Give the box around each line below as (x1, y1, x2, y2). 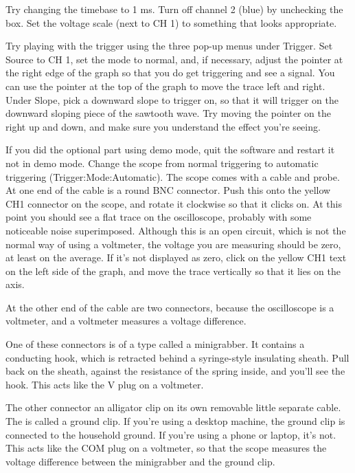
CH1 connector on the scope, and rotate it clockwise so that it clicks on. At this (5, 196, 343, 210)
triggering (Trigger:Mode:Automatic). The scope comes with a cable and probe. (5, 169, 340, 184)
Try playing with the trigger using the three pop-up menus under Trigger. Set (5, 38, 333, 53)
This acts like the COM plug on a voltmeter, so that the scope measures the (5, 441, 327, 455)
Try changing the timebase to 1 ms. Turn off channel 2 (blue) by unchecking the (5, 2, 343, 16)
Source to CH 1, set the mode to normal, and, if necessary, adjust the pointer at (5, 52, 343, 66)
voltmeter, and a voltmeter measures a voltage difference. (5, 313, 247, 328)
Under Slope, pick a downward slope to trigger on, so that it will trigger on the (5, 92, 339, 107)
